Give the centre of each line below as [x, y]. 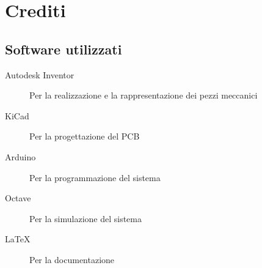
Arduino [20, 156]
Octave [18, 198]
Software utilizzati [64, 49]
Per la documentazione [72, 259]
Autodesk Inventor [40, 74]
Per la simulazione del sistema [86, 218]
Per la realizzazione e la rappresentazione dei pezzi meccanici [144, 95]
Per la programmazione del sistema [95, 177]
